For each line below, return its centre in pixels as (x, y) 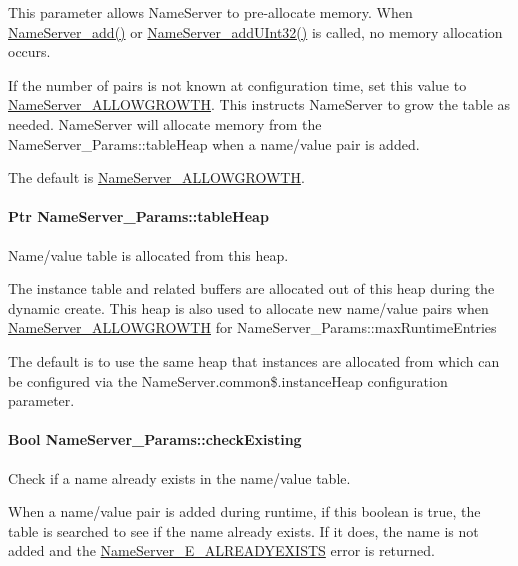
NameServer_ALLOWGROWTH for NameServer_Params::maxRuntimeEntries (252, 327)
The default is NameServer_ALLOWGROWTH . (156, 177)
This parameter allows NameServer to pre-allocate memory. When (210, 12)
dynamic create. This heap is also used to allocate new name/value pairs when (248, 307)
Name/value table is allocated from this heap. (148, 254)
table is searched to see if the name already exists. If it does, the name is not (243, 530)
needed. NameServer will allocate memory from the (165, 123)
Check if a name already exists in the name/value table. (179, 477)
